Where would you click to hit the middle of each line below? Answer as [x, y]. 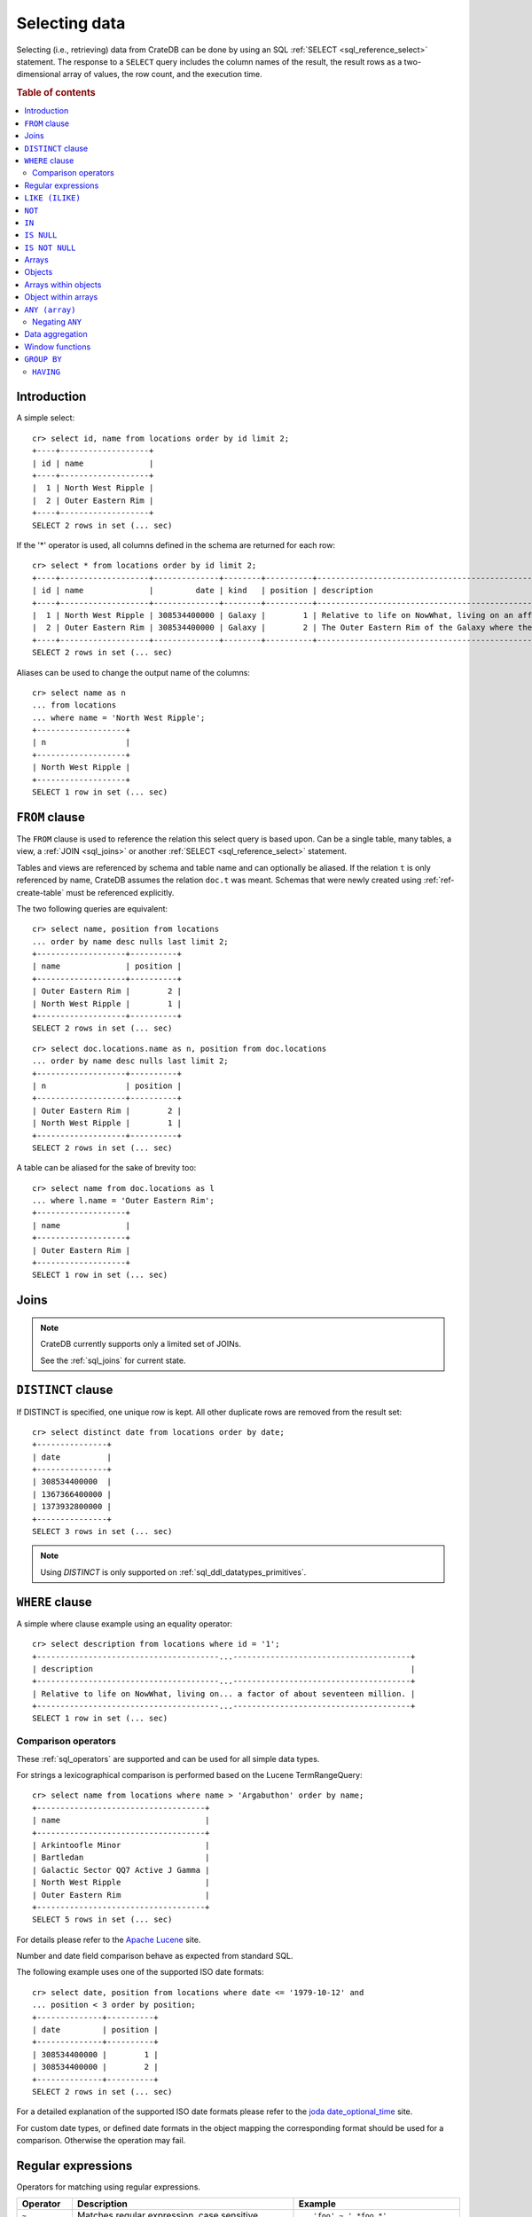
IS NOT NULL [50, 247]
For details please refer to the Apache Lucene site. [109, 1939]
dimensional [39, 74]
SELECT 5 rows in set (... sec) [102, 1919]
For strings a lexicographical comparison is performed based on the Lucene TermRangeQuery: [189, 1775]
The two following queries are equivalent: [92, 908]
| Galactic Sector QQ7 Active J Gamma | [121, 1870]
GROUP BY [43, 360]
